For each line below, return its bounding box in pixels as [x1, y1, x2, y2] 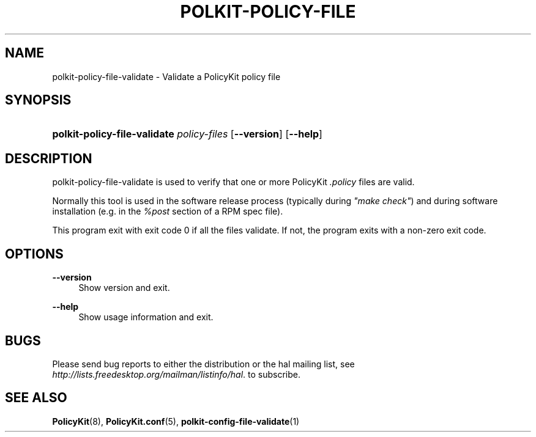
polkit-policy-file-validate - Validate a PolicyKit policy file [52, 71, 281, 82]
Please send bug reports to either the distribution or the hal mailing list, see [52, 358, 355, 369]
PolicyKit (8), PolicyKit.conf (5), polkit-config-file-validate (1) [52, 416, 300, 427]
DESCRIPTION [5, 150, 92, 166]
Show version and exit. [78, 282, 170, 293]
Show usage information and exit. [78, 312, 214, 323]
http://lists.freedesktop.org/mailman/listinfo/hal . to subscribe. [52, 369, 300, 380]
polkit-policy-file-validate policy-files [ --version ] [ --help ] [52, 128, 322, 141]
